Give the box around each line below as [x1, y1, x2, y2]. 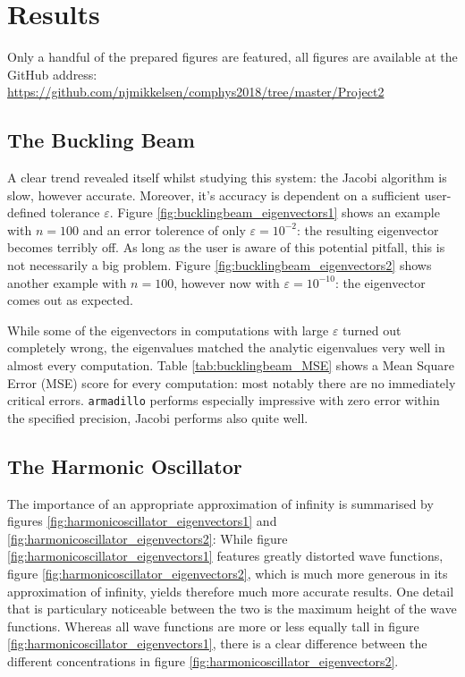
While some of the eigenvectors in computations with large [7, 320, 329, 339]
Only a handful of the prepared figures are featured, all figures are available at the [7, 47, 458, 66]
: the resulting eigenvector [296, 220, 439, 239]
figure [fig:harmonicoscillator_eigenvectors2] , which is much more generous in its [7, 564, 448, 583]
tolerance [50, 203, 100, 222]
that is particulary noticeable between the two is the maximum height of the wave [7, 599, 457, 618]
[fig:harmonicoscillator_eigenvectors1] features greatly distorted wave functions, [7, 546, 444, 565]
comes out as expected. [7, 291, 133, 309]
